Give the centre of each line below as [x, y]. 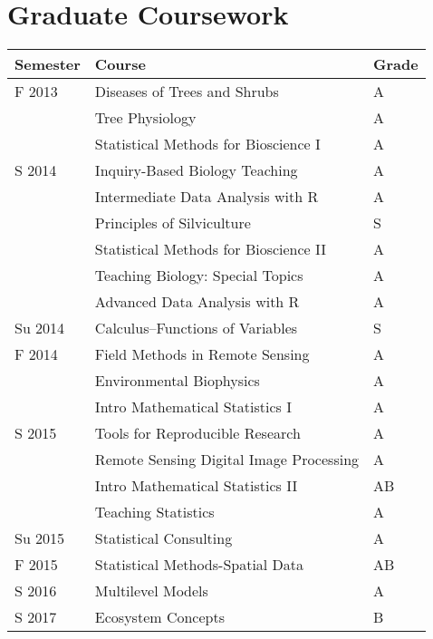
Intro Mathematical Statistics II [196, 486]
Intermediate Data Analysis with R [207, 197]
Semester [48, 64]
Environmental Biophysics [177, 381]
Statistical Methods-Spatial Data [199, 565]
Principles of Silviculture [173, 223]
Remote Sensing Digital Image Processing [227, 460]
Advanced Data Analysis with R [197, 302]
